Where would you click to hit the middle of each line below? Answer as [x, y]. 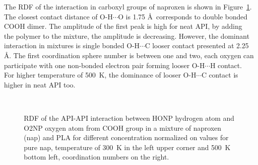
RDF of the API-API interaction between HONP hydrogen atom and [129, 118]
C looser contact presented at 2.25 [197, 45]
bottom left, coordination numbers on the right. [97, 157]
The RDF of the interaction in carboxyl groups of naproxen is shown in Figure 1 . [128, 6]
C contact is [220, 75]
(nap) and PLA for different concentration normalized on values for [126, 137]
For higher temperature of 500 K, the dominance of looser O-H [100, 75]
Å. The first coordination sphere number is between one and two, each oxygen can [129, 55]
